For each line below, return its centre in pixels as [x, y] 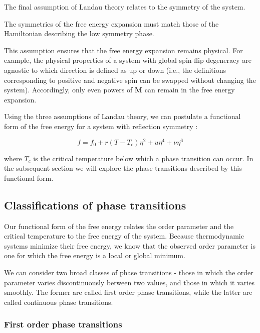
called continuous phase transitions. [59, 302]
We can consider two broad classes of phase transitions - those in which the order [129, 272]
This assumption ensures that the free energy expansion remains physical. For [123, 50]
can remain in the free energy [190, 90]
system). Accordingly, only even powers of [68, 90]
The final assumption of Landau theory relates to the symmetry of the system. [125, 7]
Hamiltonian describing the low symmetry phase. [79, 33]
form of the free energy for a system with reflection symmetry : [101, 126]
